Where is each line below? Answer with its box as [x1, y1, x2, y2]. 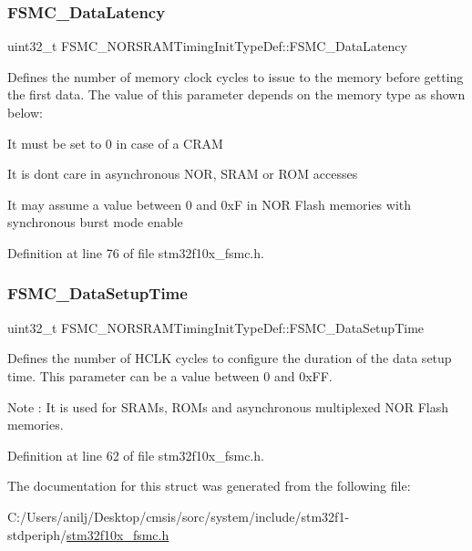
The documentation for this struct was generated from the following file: [7, 476, 411, 495]
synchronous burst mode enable [7, 213, 183, 232]
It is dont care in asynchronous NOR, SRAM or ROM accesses [7, 164, 358, 183]
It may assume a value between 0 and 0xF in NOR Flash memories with [7, 194, 412, 213]
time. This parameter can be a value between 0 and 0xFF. [7, 366, 333, 385]
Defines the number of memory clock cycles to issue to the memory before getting [7, 67, 464, 86]
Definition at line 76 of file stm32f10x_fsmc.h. [7, 243, 264, 262]
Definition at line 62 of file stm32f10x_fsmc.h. [7, 445, 264, 464]
